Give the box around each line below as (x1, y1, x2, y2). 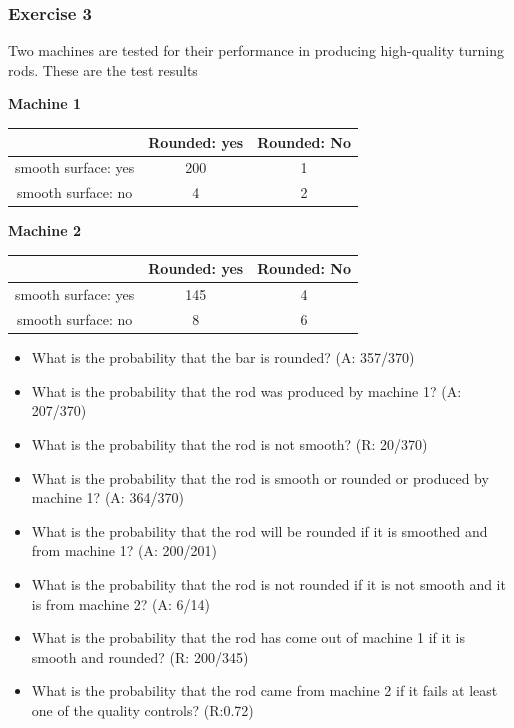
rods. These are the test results (8, 59, 198, 80)
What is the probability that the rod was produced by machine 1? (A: (31, 380, 462, 401)
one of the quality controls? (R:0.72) (31, 699, 254, 720)
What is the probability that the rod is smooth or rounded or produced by (31, 467, 489, 488)
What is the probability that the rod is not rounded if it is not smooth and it (31, 573, 506, 594)
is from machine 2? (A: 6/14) (31, 593, 211, 614)
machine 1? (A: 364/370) (31, 487, 184, 508)
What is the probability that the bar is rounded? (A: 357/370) (31, 347, 415, 368)
